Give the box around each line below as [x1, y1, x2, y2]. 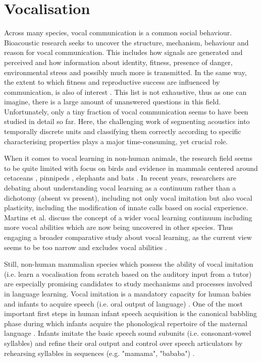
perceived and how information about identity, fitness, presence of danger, [4, 56, 233, 67]
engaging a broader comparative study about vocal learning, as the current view [4, 232, 252, 242]
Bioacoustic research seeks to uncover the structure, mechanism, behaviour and [4, 37, 249, 47]
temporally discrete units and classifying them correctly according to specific [4, 126, 241, 137]
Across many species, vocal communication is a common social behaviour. [4, 27, 232, 38]
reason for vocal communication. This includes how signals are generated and [4, 47, 243, 57]
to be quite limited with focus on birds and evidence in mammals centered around [4, 162, 258, 173]
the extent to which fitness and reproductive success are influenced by [4, 77, 220, 87]
